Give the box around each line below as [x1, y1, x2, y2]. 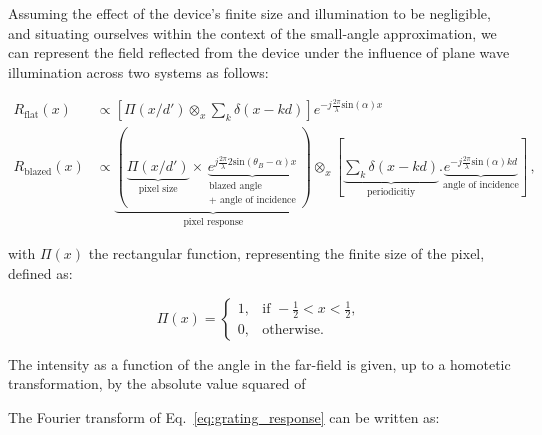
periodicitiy [367, 186, 416, 197]
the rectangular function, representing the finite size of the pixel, [88, 243, 485, 264]
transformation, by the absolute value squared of [8, 373, 306, 394]
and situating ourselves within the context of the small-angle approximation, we [8, 22, 497, 43]
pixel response [183, 216, 244, 227]
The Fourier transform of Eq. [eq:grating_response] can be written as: [8, 406, 440, 427]
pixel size [138, 183, 178, 194]
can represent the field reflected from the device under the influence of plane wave [8, 42, 510, 63]
